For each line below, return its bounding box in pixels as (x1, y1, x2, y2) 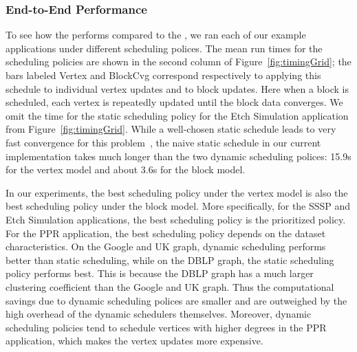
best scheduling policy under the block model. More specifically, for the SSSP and (6, 199, 351, 213)
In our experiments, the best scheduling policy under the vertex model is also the (6, 185, 348, 199)
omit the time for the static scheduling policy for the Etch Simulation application (6, 108, 349, 122)
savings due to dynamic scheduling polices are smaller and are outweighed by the (6, 293, 347, 307)
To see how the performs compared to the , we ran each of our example (6, 27, 306, 42)
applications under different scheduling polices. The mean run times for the (6, 41, 323, 55)
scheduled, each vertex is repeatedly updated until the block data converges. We (6, 95, 343, 109)
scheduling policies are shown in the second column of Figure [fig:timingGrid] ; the (6, 54, 351, 69)
